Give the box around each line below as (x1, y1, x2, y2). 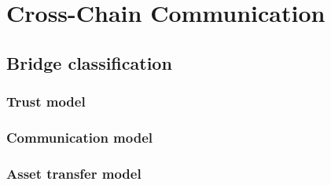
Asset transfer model (6, 163, 142, 183)
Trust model (6, 92, 86, 111)
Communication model (6, 127, 153, 147)
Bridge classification (6, 50, 172, 74)
